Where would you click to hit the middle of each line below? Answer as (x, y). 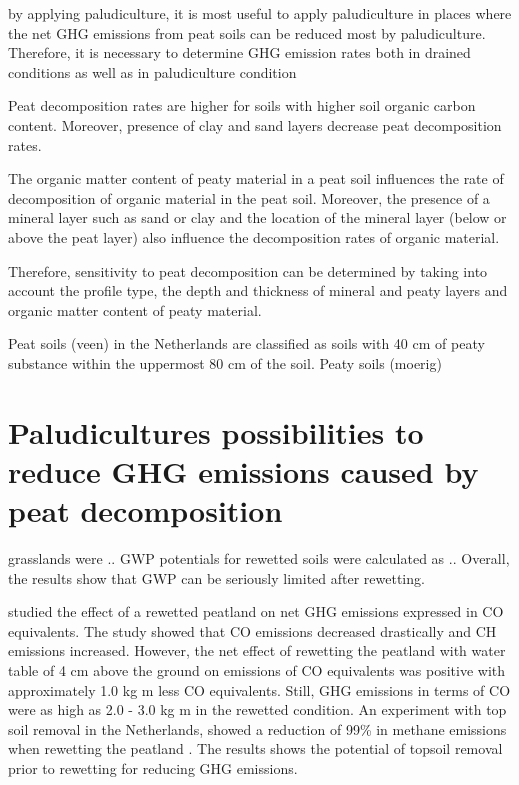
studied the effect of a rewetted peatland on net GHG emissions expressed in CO (256, 611)
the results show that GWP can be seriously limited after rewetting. (216, 577)
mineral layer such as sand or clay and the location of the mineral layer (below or (257, 217)
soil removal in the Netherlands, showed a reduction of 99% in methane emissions (257, 728)
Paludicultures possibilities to (216, 431)
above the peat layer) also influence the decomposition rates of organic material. (254, 236)
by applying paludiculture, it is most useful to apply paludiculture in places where (260, 13)
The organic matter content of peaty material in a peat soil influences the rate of (256, 178)
